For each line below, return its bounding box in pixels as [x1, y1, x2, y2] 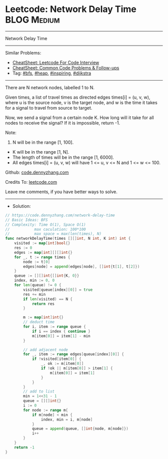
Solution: [12, 203, 31, 209]
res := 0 [14, 245, 32, 251]
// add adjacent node [23, 347, 68, 352]
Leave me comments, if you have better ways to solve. [5, 189, 117, 195]
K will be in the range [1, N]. [12, 149, 69, 155]
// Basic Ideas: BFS [5, 217, 48, 222]
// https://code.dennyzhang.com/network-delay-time [5, 213, 115, 218]
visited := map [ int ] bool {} [14, 241, 70, 246]
